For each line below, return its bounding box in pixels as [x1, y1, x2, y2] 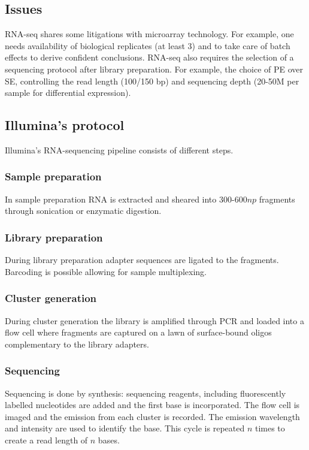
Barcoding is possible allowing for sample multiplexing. [5, 265, 207, 277]
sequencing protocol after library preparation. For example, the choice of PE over [5, 62, 304, 75]
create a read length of [5, 433, 88, 446]
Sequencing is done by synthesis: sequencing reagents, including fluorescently [5, 386, 286, 399]
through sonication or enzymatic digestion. [5, 204, 162, 217]
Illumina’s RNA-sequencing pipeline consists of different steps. [5, 143, 234, 156]
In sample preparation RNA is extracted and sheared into [5, 192, 217, 205]
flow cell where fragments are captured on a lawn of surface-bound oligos [5, 326, 272, 339]
